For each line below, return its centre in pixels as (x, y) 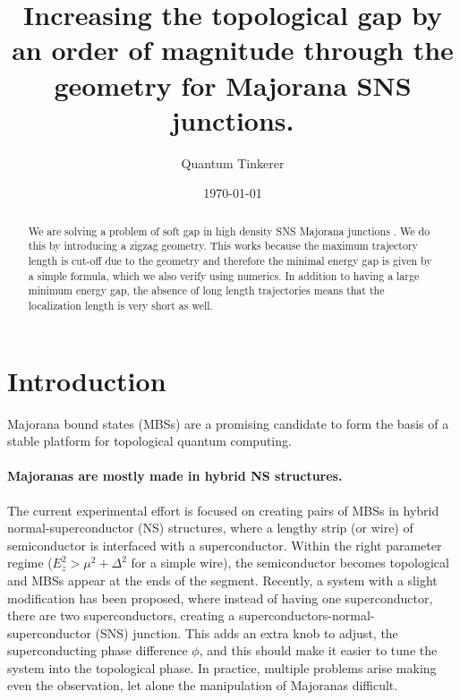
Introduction (87, 380)
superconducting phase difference (98, 650)
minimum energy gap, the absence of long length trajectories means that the (206, 290)
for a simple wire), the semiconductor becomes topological (290, 563)
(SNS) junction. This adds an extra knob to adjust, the (247, 632)
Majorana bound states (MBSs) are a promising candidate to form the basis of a (228, 423)
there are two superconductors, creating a (121, 615)
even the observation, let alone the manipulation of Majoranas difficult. (203, 685)
